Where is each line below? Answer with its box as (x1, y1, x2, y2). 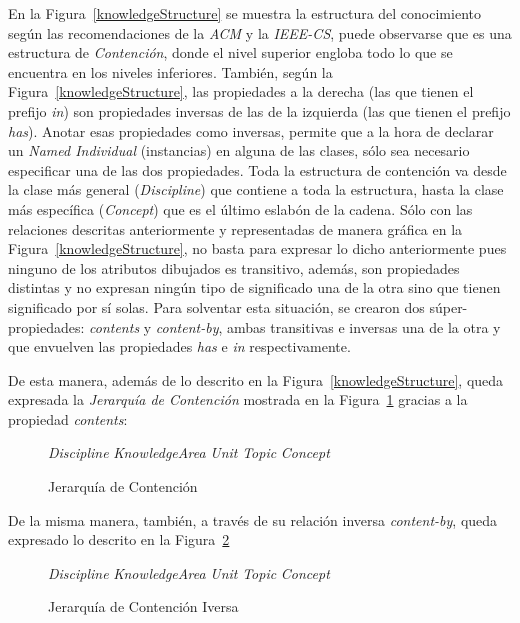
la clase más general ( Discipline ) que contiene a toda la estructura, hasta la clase (8, 179, 504, 200)
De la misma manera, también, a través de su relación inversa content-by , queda (8, 509, 498, 530)
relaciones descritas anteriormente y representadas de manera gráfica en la (8, 218, 463, 239)
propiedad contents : (8, 408, 128, 429)
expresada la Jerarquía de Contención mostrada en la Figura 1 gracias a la (8, 389, 468, 410)
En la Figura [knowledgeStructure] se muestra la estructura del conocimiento (8, 3, 481, 23)
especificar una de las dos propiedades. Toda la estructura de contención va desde (8, 159, 507, 180)
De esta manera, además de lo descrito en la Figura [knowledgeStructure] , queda (8, 369, 504, 390)
